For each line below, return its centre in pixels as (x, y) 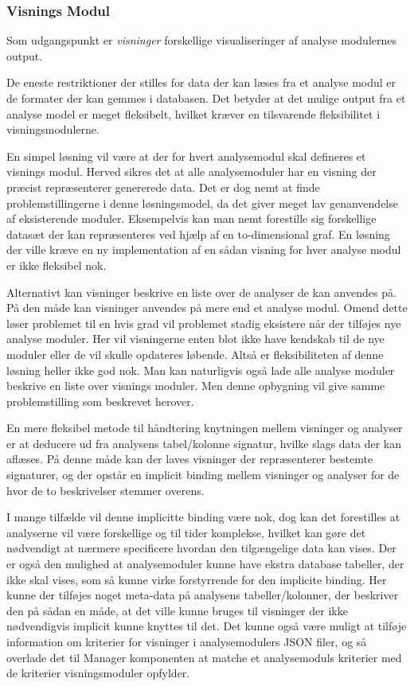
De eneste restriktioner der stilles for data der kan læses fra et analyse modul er (201, 82)
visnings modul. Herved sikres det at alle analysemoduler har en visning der (191, 171)
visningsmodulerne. (53, 129)
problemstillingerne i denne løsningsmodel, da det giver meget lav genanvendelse (202, 203)
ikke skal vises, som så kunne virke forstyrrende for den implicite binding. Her (197, 579)
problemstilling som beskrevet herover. (100, 401)
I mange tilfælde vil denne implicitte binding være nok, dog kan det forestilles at (203, 517)
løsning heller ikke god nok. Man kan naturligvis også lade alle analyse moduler (201, 370)
